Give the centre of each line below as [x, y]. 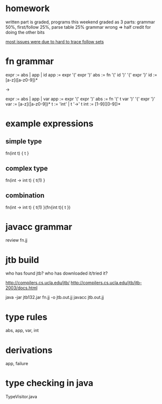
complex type [27, 168]
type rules [26, 317]
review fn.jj [16, 240]
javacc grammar [39, 227]
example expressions [49, 124]
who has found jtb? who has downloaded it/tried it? [57, 273]
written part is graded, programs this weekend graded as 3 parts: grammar [80, 22]
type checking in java [49, 383]
